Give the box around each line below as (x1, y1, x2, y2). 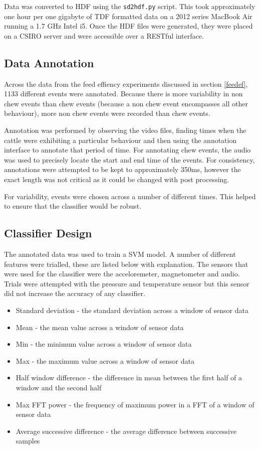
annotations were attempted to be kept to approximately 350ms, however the (4, 164, 241, 175)
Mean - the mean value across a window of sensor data (16, 322, 184, 332)
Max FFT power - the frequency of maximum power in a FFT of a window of (16, 399, 254, 409)
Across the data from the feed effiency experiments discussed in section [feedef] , (4, 78, 248, 89)
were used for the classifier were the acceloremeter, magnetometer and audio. (4, 268, 240, 279)
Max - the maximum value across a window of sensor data (16, 355, 194, 366)
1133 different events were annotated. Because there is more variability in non (4, 88, 243, 99)
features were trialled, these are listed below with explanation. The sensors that (4, 258, 248, 269)
